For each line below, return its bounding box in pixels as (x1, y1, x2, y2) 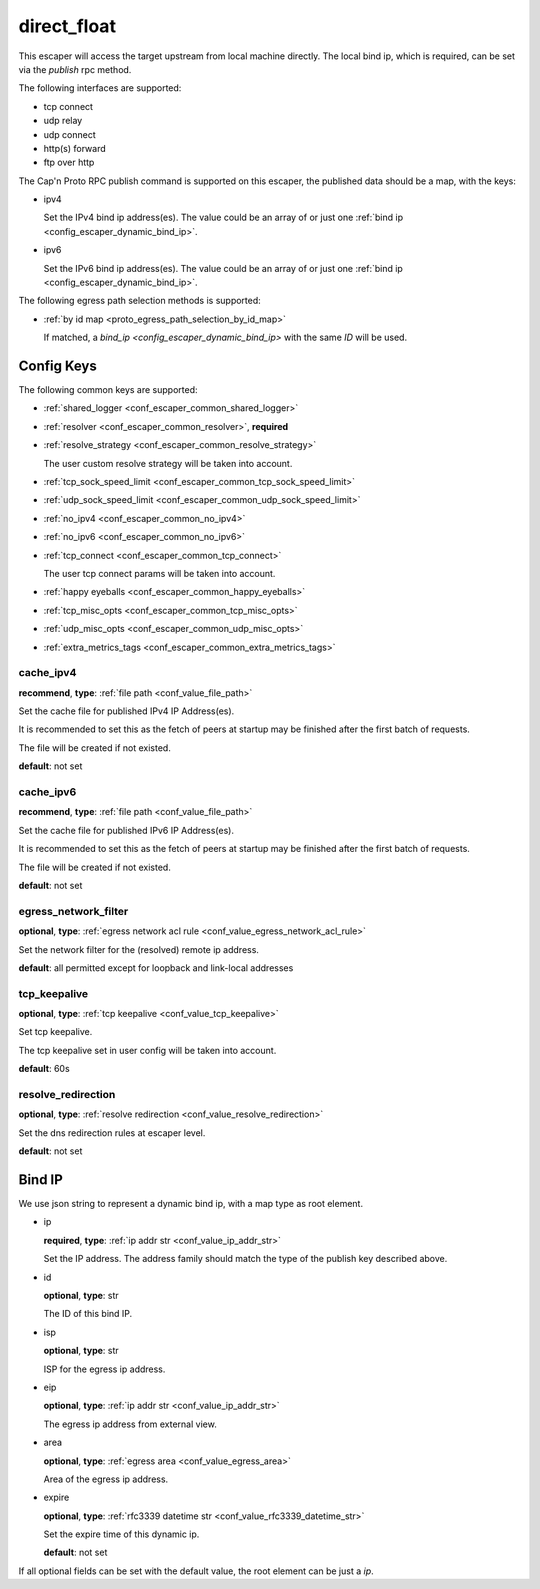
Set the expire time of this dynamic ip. (43, 1528, 200, 1540)
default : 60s (18, 1063, 70, 1075)
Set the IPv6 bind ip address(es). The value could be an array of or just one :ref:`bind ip (43, 262, 404, 274)
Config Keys (18, 358, 97, 374)
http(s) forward (43, 142, 107, 154)
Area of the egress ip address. (43, 1473, 169, 1485)
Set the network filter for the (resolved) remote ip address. (18, 943, 260, 955)
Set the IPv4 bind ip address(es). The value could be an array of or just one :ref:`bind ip (43, 211, 404, 224)
